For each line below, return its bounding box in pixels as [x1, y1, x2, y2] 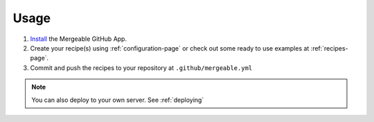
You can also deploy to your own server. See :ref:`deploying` [31, 96, 204, 104]
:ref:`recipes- [310, 44, 348, 52]
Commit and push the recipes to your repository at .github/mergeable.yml [30, 63, 253, 72]
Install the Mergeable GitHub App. [30, 35, 127, 43]
